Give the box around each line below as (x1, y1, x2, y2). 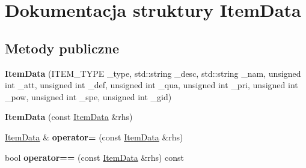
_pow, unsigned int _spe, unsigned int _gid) (5, 90, 172, 103)
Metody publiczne (5, 38, 119, 57)
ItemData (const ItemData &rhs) (5, 110, 133, 123)
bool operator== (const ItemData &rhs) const (5, 151, 185, 163)
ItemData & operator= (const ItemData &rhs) (5, 130, 183, 143)
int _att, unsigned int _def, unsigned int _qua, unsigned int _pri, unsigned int (5, 79, 298, 91)
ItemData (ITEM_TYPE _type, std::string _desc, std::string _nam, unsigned (5, 67, 301, 79)
